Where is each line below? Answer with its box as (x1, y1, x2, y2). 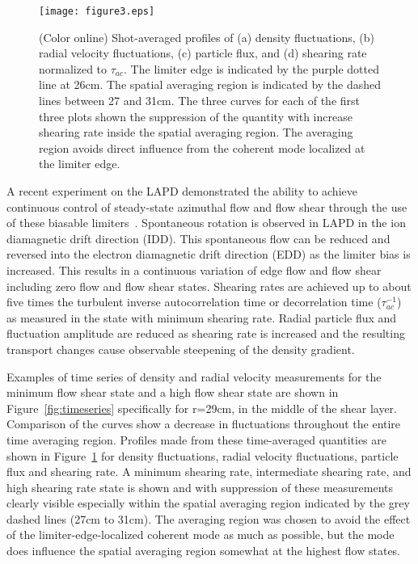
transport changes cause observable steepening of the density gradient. (6, 340, 355, 357)
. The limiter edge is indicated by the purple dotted (124, 60, 379, 77)
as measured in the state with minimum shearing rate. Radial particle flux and (6, 309, 397, 326)
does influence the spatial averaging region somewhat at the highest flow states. (6, 542, 401, 559)
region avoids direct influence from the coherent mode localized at (39, 139, 365, 156)
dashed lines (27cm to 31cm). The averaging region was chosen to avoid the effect (6, 510, 411, 527)
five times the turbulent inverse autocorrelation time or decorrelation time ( (6, 293, 382, 310)
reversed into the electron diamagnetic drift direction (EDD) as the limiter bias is (6, 246, 411, 263)
